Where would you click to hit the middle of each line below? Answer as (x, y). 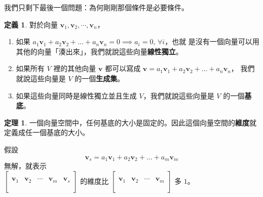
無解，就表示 (25, 165)
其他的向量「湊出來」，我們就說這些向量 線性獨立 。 (99, 51)
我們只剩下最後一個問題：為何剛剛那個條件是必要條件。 (96, 7)
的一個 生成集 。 (100, 78)
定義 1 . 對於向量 (31, 24)
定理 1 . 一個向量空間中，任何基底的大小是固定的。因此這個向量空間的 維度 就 (130, 122)
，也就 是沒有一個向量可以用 (212, 41)
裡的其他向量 (75, 68)
